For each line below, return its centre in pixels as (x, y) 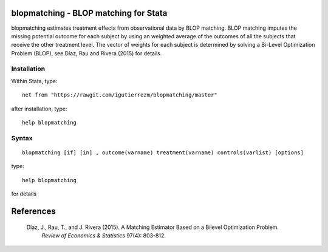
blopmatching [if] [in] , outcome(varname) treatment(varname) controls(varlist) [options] (163, 152)
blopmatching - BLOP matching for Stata (89, 13)
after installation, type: (39, 109)
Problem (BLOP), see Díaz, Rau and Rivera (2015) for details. (87, 53)
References (33, 211)
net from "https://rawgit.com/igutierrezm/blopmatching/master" (120, 95)
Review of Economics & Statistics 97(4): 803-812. (104, 235)
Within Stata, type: (34, 81)
